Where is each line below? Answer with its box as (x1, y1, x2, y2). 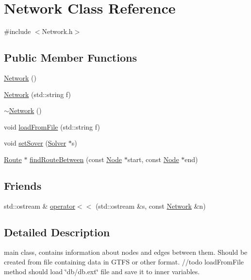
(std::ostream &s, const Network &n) (95, 200, 206, 211)
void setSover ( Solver (4, 138, 67, 148)
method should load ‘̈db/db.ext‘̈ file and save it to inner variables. (4, 266, 200, 276)
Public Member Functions (4, 50, 137, 65)
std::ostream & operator (4, 200, 75, 211)
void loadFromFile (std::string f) (4, 121, 100, 132)
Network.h (42, 26, 73, 36)
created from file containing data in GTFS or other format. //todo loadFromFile (4, 257, 244, 267)
